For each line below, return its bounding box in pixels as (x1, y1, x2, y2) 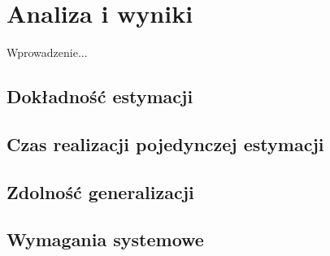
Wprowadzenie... (7, 44, 88, 61)
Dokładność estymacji (7, 84, 193, 109)
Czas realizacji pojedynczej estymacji (7, 131, 324, 156)
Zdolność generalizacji (7, 179, 194, 204)
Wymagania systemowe (7, 227, 204, 252)
